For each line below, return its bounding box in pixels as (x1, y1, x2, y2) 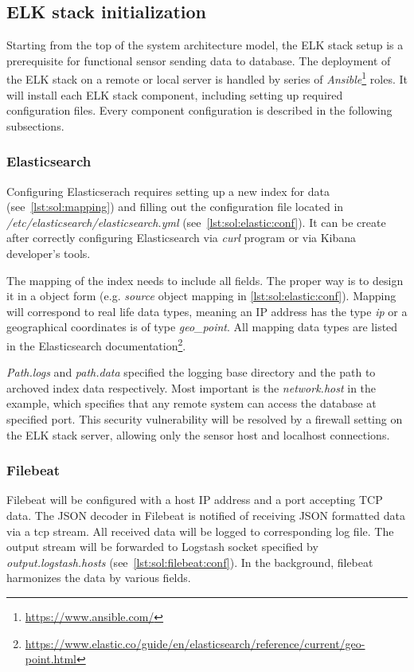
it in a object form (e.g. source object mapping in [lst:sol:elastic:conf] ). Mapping (6, 287, 396, 304)
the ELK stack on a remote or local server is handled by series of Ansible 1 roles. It (6, 68, 408, 88)
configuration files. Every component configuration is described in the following (6, 102, 393, 119)
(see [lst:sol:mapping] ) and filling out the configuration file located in (6, 198, 344, 215)
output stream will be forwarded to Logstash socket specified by (6, 538, 318, 555)
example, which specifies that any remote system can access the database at (6, 395, 377, 412)
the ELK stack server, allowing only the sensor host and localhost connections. (6, 426, 390, 443)
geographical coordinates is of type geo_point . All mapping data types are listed (6, 318, 398, 335)
